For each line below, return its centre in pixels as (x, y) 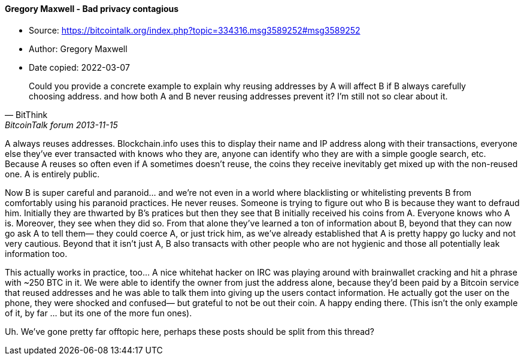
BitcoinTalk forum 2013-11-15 (61, 125)
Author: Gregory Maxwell (78, 49)
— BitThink (26, 114)
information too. (36, 253)
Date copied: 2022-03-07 (79, 67)
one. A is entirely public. (52, 174)
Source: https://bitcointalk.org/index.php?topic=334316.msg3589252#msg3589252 (195, 30)
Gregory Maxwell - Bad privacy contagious (92, 9)
